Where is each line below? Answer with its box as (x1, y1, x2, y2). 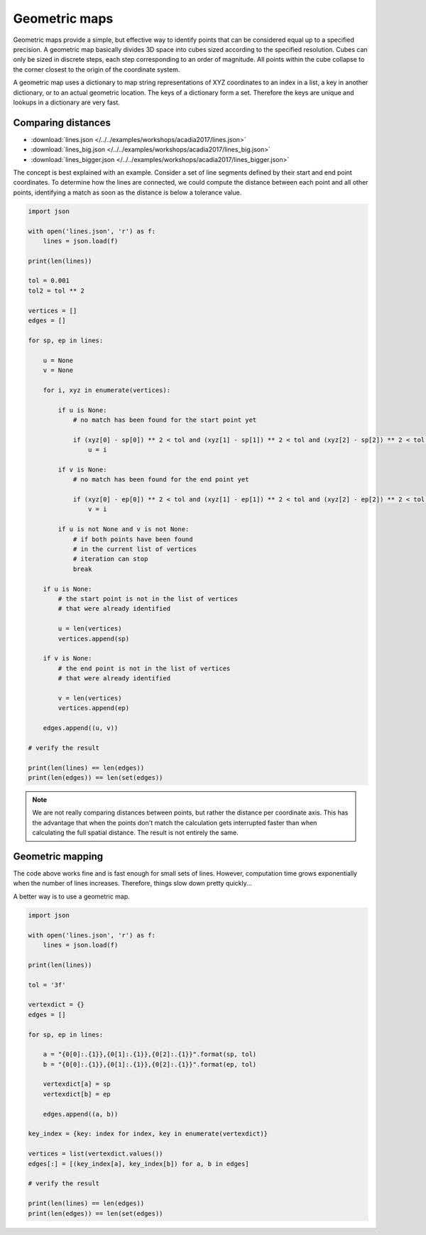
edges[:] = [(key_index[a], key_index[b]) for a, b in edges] (28, 1160, 249, 1168)
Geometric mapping (13, 850, 104, 862)
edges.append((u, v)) (43, 724, 119, 732)
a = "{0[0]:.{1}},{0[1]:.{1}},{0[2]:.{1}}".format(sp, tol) (43, 1050, 257, 1058)
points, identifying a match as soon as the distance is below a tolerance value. (13, 188, 242, 197)
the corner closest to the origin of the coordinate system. (13, 65, 180, 74)
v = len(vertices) (58, 694, 122, 702)
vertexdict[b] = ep (43, 1090, 111, 1098)
